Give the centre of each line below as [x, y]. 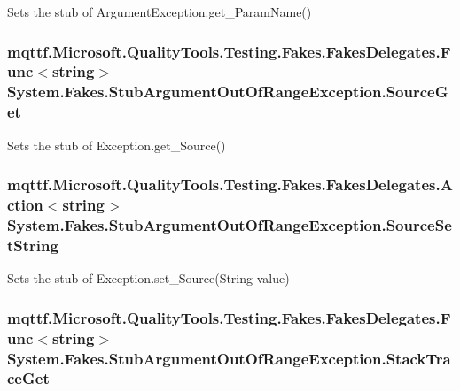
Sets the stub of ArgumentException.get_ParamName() [160, 11]
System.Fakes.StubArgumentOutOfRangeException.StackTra [229, 358]
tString [33, 245]
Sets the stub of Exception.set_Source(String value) [148, 278]
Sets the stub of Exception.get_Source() [117, 145]
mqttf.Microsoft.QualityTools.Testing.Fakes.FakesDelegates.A [230, 184]
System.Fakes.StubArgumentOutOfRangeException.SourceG [228, 92]
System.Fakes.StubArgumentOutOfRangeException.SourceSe [230, 224]
